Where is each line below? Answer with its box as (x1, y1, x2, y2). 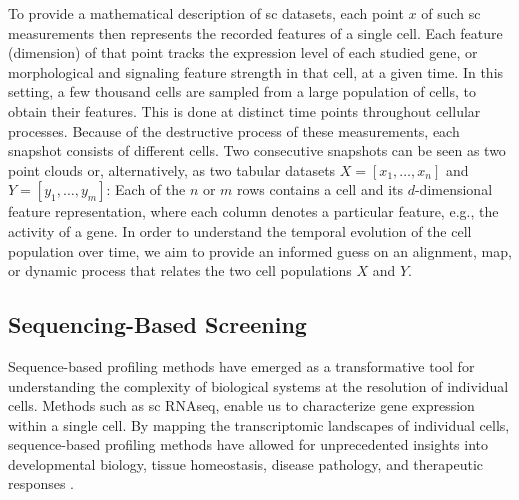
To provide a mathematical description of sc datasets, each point (8, 3, 404, 23)
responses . (8, 473, 74, 494)
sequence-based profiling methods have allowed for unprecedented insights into (8, 434, 489, 455)
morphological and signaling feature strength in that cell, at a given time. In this (8, 61, 504, 82)
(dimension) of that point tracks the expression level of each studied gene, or (8, 42, 478, 63)
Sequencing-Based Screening (8, 309, 307, 340)
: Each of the (106, 179, 186, 200)
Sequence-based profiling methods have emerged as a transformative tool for (8, 355, 475, 376)
